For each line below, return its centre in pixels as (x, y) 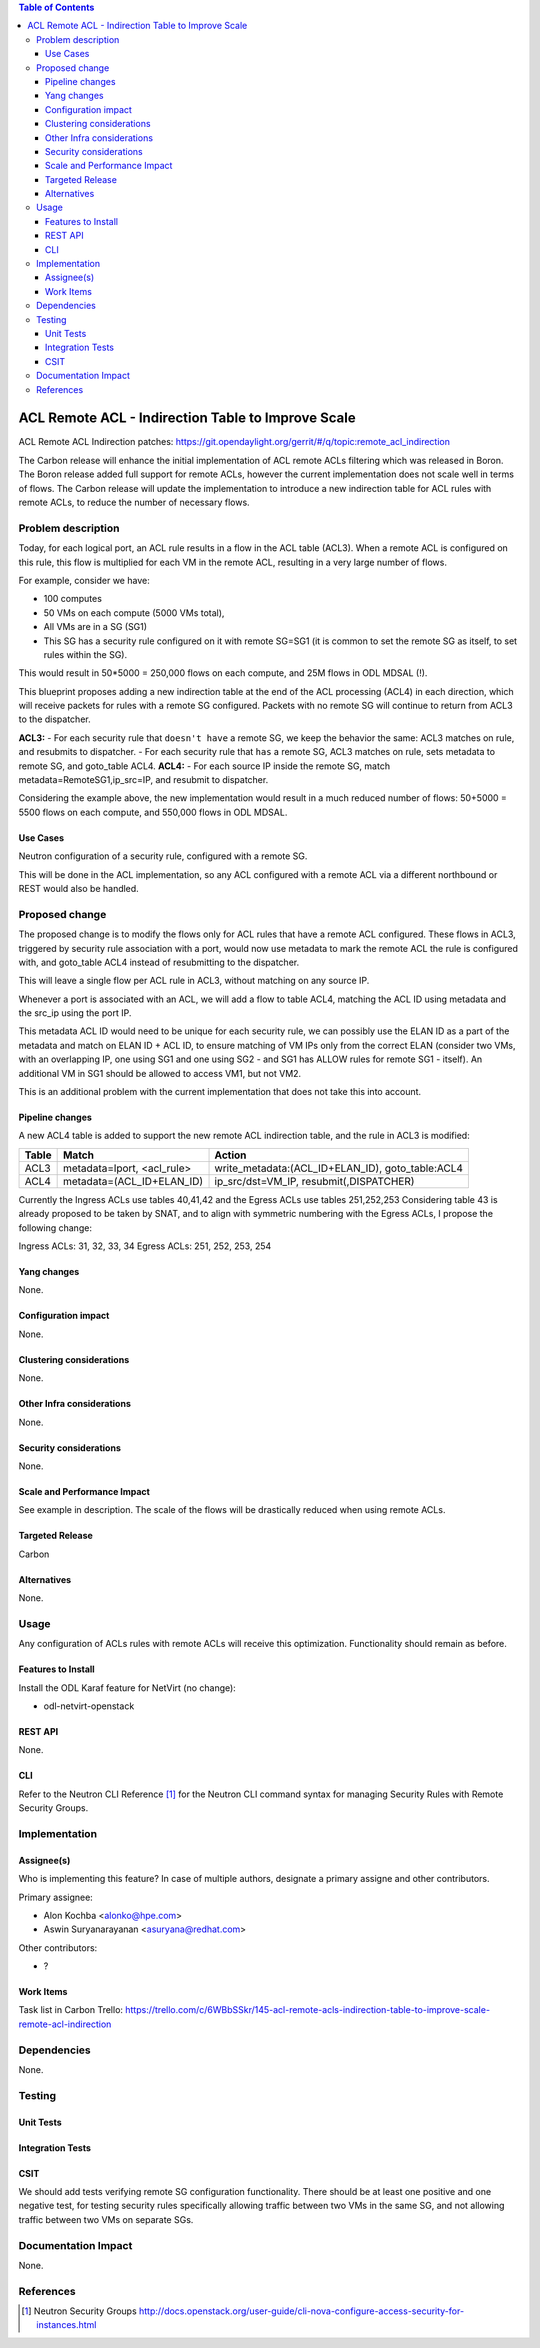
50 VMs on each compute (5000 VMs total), (134, 612)
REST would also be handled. (78, 888)
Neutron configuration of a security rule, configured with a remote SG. (163, 856)
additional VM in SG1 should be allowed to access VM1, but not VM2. (160, 1073)
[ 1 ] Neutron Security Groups (79, 2311)
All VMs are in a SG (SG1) (95, 627)
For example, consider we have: (84, 580)
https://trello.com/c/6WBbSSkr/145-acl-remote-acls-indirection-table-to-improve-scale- (307, 2010)
